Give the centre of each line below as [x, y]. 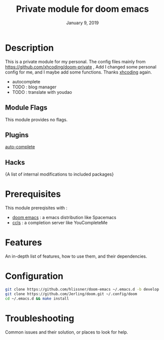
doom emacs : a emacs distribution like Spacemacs [64, 218]
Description [29, 48]
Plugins [17, 135]
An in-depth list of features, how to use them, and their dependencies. [76, 256]
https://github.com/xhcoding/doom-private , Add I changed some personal [81, 67]
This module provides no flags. [36, 119]
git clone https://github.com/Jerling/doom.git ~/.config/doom [71, 294]
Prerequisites [33, 194]
